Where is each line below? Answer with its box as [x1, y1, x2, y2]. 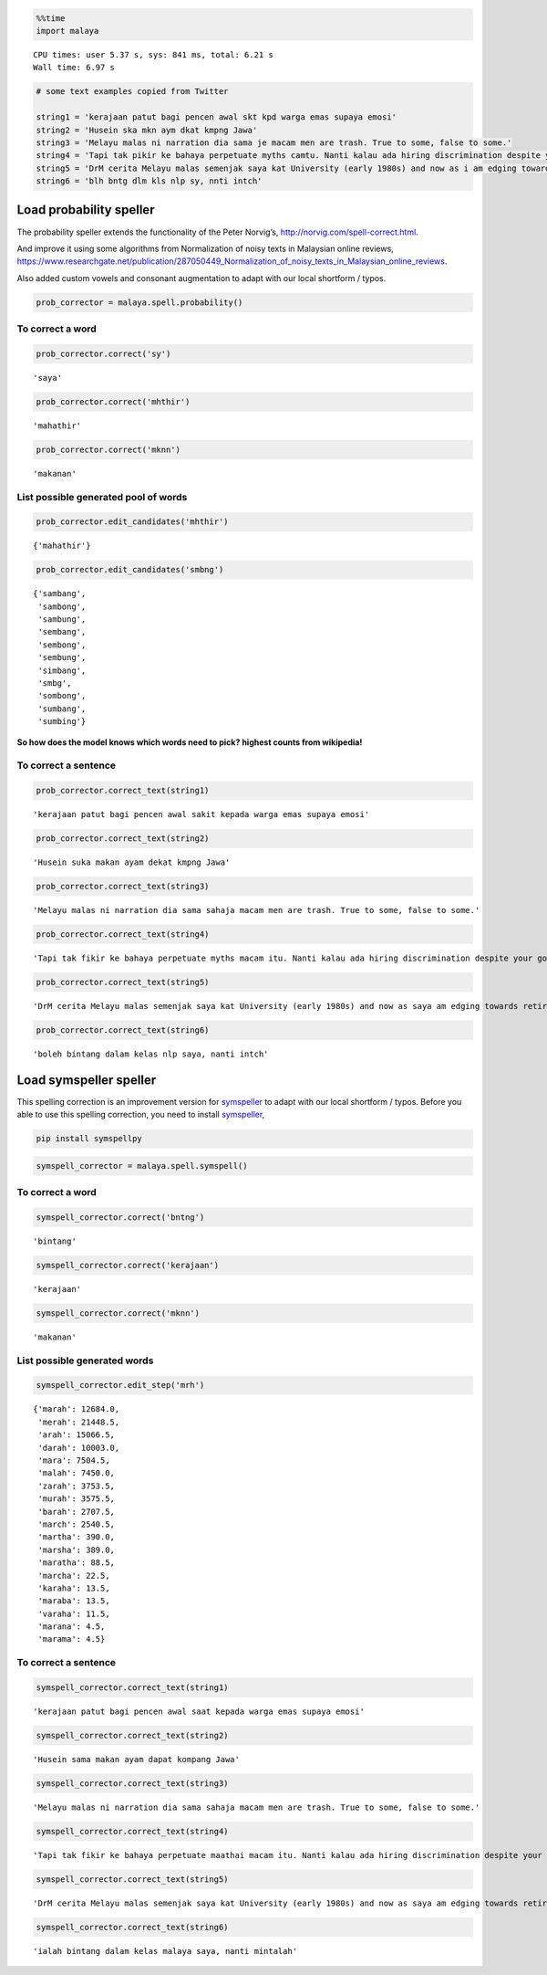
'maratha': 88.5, [37, 1558, 116, 1568]
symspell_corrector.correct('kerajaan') [36, 1260, 219, 1270]
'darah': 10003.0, [37, 1443, 120, 1453]
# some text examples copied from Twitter [36, 87, 229, 97]
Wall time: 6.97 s [33, 62, 116, 73]
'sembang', [37, 626, 87, 637]
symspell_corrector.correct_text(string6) [36, 1922, 229, 1932]
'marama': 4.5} [37, 1634, 106, 1644]
